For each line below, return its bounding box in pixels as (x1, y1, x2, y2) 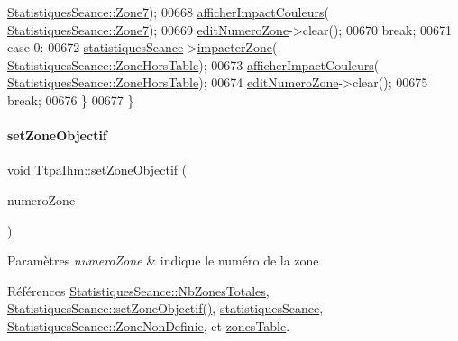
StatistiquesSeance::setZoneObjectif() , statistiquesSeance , (7, 299, 324, 318)
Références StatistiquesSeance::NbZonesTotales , (7, 281, 270, 300)
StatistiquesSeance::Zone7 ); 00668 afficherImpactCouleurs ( (7, 3, 329, 21)
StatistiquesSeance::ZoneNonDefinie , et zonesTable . (7, 316, 290, 335)
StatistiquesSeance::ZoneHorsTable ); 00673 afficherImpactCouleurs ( (7, 55, 380, 74)
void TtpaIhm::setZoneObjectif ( (7, 160, 188, 179)
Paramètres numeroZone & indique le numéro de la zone (7, 251, 319, 270)
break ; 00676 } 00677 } (7, 90, 134, 109)
